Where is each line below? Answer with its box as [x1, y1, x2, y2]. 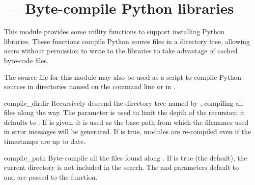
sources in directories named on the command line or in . [4, 81, 175, 92]
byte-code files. [4, 55, 49, 65]
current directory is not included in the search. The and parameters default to [4, 162, 239, 172]
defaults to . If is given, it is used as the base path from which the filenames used [4, 116, 249, 127]
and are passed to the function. [4, 171, 98, 182]
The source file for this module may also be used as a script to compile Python [4, 71, 241, 82]
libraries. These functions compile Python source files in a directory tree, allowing [4, 36, 250, 46]
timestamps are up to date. [4, 136, 85, 146]
